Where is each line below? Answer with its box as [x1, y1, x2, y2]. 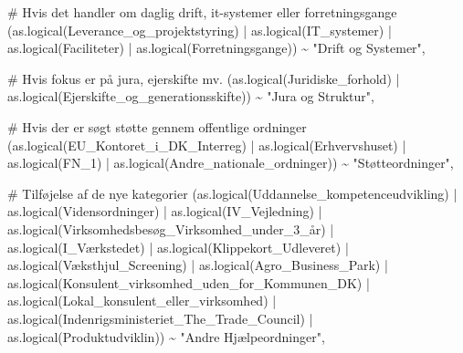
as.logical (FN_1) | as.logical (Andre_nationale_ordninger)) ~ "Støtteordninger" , [7, 153, 454, 172]
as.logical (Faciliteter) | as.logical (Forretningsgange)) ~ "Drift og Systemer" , [7, 38, 426, 57]
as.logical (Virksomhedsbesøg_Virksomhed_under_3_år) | [7, 219, 334, 238]
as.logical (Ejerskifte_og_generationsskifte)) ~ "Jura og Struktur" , [7, 87, 374, 106]
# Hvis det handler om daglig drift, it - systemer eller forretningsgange [7, 3, 397, 21]
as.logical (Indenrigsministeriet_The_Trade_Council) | [7, 308, 313, 327]
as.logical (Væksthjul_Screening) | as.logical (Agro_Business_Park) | [7, 255, 388, 275]
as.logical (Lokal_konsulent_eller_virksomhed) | [7, 291, 277, 310]
